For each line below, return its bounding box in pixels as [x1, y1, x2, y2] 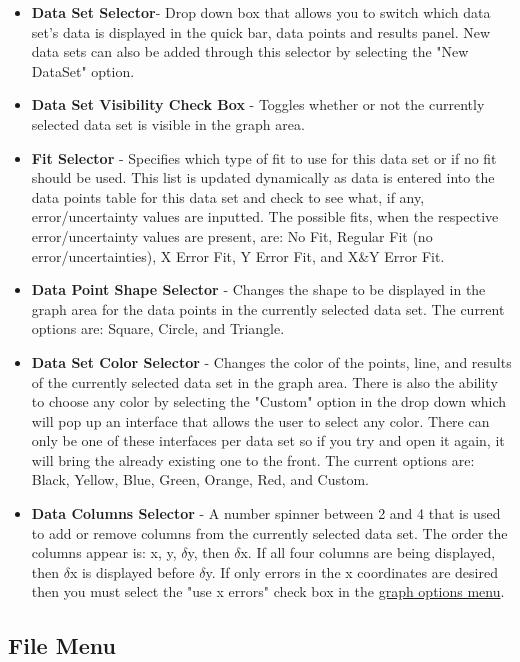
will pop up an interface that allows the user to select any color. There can [31, 410, 490, 431]
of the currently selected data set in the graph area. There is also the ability [31, 371, 498, 392]
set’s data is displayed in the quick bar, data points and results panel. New [31, 21, 491, 42]
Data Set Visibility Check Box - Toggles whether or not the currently [31, 94, 485, 115]
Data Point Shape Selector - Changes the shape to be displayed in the [31, 279, 486, 300]
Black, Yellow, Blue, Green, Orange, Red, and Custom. [31, 469, 370, 490]
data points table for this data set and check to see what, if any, [31, 186, 425, 207]
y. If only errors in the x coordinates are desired [205, 561, 498, 582]
